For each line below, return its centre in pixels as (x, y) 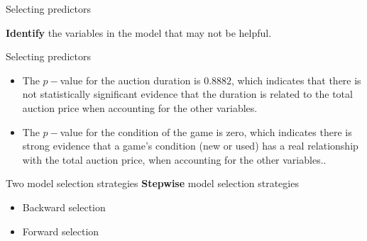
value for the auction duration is (130, 80)
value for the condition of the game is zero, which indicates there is (206, 131)
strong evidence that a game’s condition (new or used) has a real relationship (190, 146)
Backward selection (64, 207)
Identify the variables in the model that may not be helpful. (139, 32)
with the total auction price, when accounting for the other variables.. (174, 159)
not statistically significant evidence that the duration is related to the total (187, 94)
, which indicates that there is (296, 80)
